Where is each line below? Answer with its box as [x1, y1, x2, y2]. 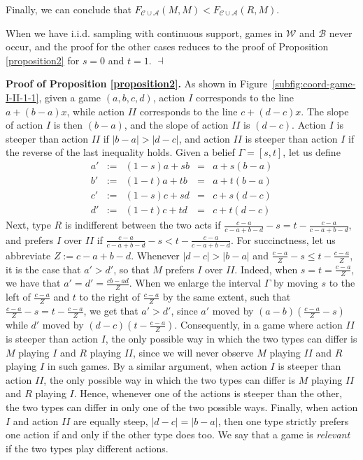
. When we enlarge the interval [129, 275, 262, 290]
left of [6, 289, 31, 304]
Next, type [6, 217, 51, 232]
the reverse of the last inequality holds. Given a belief [6, 145, 235, 159]
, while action [66, 103, 125, 118]
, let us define [283, 145, 341, 159]
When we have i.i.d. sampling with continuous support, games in [6, 25, 283, 40]
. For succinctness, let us [230, 232, 336, 247]
